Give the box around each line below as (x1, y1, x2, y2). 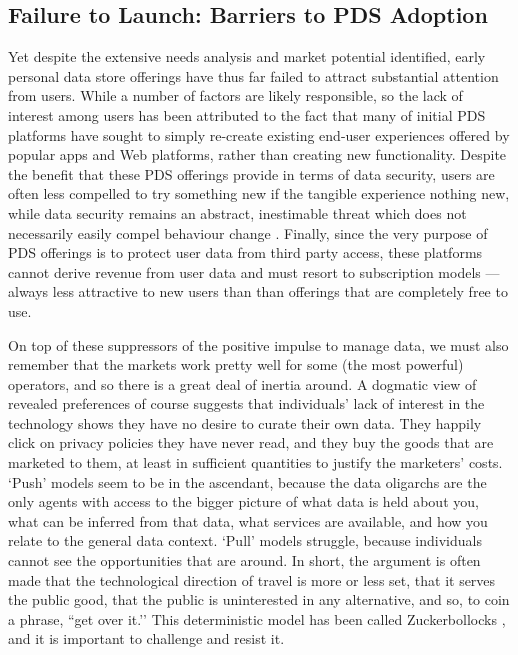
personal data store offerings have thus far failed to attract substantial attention (8, 65, 499, 86)
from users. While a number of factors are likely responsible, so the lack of (8, 85, 463, 106)
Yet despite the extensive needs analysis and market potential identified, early (8, 46, 486, 67)
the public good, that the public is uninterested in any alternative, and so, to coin (8, 589, 510, 610)
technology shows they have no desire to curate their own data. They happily (8, 412, 482, 433)
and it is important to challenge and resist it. (8, 628, 285, 649)
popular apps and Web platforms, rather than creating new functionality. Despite (8, 144, 507, 165)
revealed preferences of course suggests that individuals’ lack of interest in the (8, 393, 485, 414)
